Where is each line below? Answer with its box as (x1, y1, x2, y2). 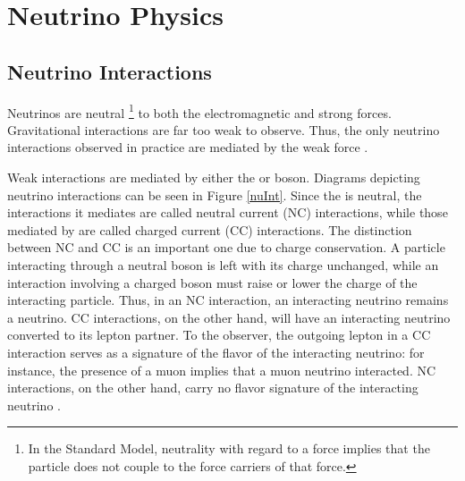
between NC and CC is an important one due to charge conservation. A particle (7, 238, 445, 257)
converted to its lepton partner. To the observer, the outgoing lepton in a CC (7, 325, 431, 344)
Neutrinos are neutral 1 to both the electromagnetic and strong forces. (7, 100, 392, 122)
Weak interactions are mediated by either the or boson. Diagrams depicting (7, 168, 420, 187)
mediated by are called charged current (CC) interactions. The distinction (7, 220, 412, 239)
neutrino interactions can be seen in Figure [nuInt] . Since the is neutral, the (7, 185, 422, 204)
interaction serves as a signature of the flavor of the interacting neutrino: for (7, 342, 425, 361)
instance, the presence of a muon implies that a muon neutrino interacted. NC (7, 360, 436, 379)
